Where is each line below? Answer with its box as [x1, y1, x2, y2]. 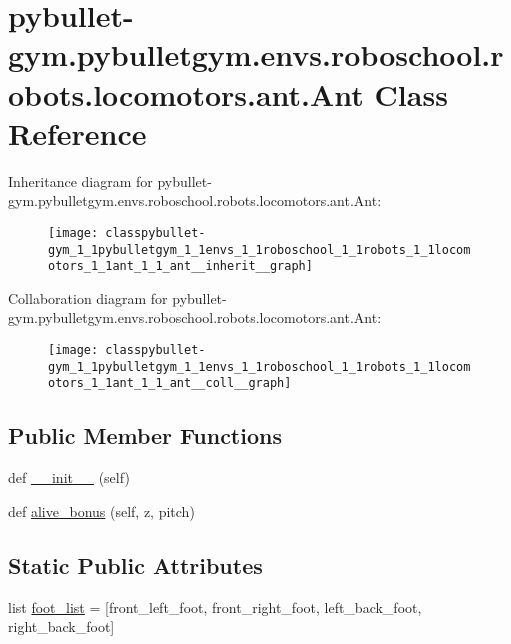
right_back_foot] [8, 616, 115, 637]
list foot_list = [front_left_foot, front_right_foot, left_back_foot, [8, 596, 422, 617]
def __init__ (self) [8, 467, 130, 488]
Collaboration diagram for [8, 287, 168, 308]
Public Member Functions [8, 420, 282, 451]
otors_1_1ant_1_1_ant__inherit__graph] [48, 259, 313, 274]
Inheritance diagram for [8, 170, 153, 191]
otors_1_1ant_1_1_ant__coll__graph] [48, 376, 292, 391]
